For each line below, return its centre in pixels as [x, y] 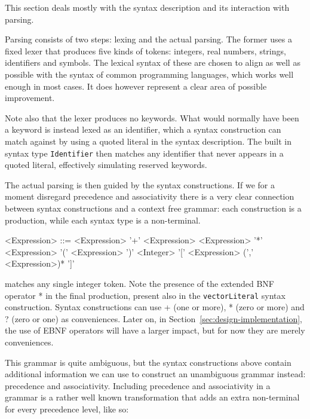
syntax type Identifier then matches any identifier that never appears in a [144, 153]
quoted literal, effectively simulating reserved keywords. [106, 165]
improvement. [30, 98]
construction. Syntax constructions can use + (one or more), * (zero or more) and [155, 307]
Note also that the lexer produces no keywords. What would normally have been [152, 117]
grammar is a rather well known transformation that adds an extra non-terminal [152, 397]
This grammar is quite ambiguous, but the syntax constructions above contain [148, 362]
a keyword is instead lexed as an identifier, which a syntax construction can [143, 129]
